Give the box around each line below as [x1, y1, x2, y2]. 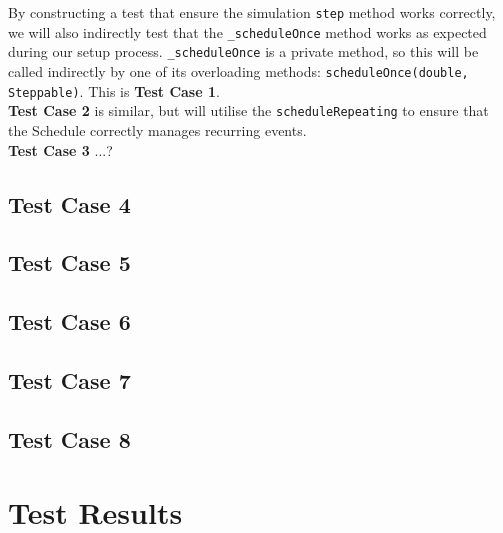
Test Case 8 [8, 423, 131, 454]
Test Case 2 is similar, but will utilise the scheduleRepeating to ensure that [8, 100, 489, 121]
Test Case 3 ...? [8, 139, 113, 160]
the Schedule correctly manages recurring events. [8, 119, 307, 140]
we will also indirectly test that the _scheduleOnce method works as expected [8, 21, 487, 42]
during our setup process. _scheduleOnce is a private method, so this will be [8, 41, 479, 62]
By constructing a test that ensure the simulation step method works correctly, [8, 2, 496, 22]
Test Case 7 [8, 364, 131, 395]
